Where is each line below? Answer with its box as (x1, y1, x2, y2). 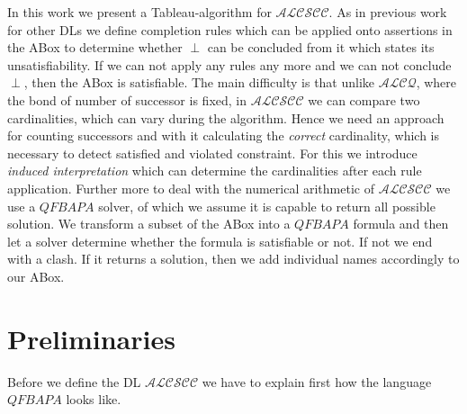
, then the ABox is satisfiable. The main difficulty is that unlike (23, 73, 375, 92)
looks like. (66, 390, 121, 409)
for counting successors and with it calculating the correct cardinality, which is (7, 126, 439, 145)
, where (416, 73, 457, 92)
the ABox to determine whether (7, 38, 183, 57)
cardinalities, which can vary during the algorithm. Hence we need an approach (7, 108, 445, 127)
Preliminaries (7, 319, 175, 356)
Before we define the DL (7, 372, 141, 391)
